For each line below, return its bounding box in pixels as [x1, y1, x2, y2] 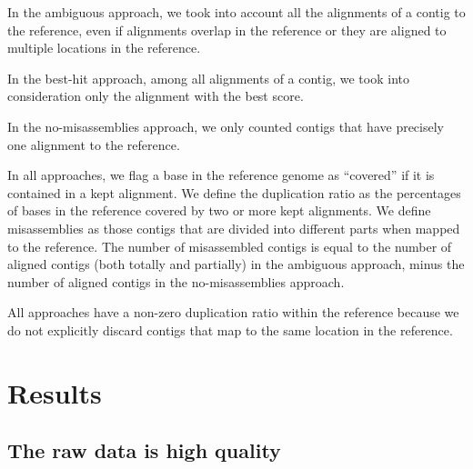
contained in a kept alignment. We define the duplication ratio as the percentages [7, 183, 461, 202]
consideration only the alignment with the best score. [7, 86, 304, 105]
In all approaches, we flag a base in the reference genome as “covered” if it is [7, 165, 435, 185]
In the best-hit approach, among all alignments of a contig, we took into [7, 68, 409, 87]
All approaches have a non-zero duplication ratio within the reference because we [7, 303, 459, 322]
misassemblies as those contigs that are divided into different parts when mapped [7, 218, 460, 237]
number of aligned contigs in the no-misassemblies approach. [7, 272, 345, 291]
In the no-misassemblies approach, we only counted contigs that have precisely [7, 116, 444, 135]
